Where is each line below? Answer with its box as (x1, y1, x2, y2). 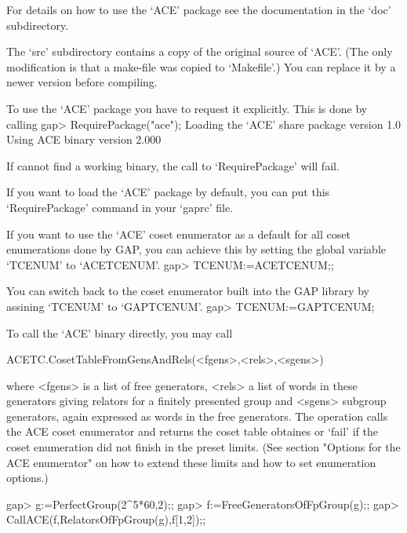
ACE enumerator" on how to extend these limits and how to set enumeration (6, 454, 376, 470)
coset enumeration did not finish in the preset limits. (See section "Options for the (6, 439, 401, 455)
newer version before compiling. (6, 74, 158, 90)
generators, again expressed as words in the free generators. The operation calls (6, 407, 388, 424)
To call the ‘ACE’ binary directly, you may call (6, 324, 233, 341)
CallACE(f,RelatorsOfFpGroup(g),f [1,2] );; (6, 511, 206, 528)
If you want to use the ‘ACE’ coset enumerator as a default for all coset (6, 225, 351, 242)
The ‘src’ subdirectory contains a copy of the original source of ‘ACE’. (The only (6, 43, 393, 60)
